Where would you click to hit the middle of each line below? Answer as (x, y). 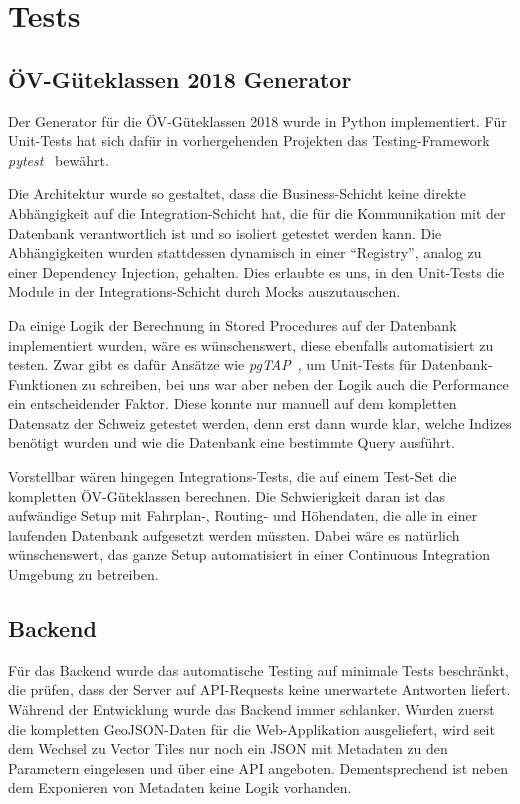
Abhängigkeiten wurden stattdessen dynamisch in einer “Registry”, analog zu (245, 252)
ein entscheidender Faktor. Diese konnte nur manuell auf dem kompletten (232, 403)
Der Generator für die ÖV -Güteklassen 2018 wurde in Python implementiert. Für (257, 120)
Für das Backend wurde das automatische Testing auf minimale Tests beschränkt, (258, 669)
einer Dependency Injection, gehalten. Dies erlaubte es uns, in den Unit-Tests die (256, 271)
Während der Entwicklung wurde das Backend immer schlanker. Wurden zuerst (251, 709)
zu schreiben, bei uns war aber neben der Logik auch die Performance (295, 383)
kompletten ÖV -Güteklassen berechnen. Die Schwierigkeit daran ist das (227, 495)
